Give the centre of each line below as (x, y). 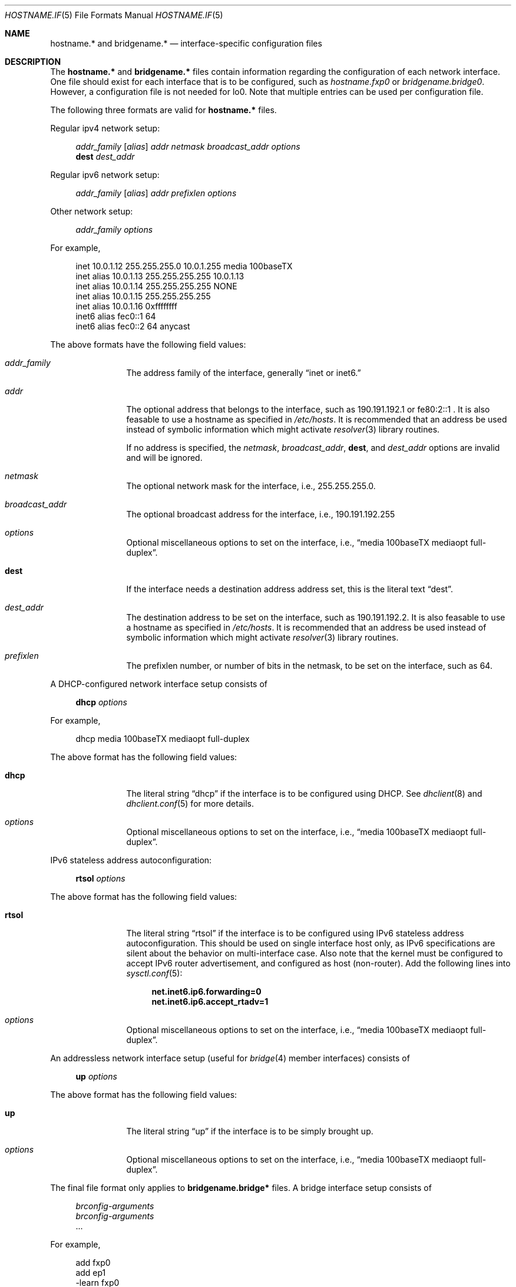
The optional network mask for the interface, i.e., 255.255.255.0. (251, 486)
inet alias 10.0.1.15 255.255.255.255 (143, 296)
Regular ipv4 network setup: (105, 128)
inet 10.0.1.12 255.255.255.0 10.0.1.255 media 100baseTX (184, 266)
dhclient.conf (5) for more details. (190, 803)
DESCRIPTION (33, 62)
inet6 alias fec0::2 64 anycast (133, 326)
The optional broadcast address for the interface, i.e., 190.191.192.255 (261, 514)
